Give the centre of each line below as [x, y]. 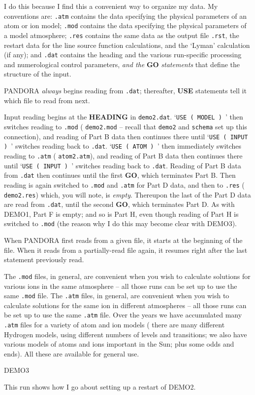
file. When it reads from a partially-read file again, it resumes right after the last [126, 250]
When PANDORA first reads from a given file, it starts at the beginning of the [123, 240]
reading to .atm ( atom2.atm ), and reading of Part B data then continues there [123, 155]
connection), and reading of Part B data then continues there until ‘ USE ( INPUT [126, 136]
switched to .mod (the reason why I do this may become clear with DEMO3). [121, 223]
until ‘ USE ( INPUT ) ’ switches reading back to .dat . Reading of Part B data [123, 165]
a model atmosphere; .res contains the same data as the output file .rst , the [122, 35]
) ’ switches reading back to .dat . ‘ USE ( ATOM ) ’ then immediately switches [123, 146]
